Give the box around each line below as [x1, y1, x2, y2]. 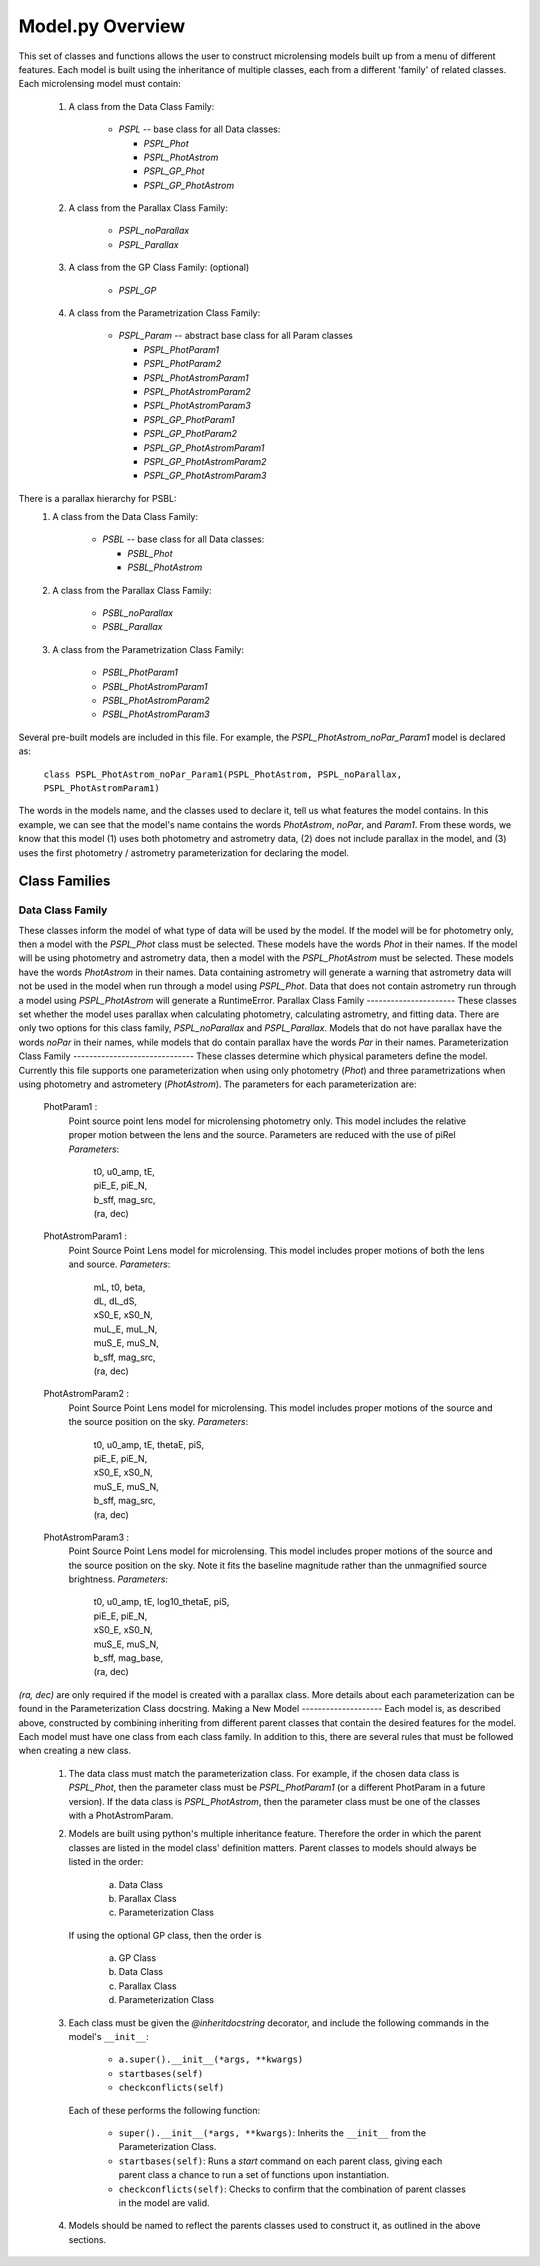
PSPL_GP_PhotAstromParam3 [143, 470, 267, 482]
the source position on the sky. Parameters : [68, 1416, 249, 1428]
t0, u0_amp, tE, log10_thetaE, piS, [93, 1596, 230, 1608]
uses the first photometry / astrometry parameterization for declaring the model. [18, 846, 350, 859]
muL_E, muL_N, [93, 1323, 158, 1335]
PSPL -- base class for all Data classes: [118, 123, 281, 135]
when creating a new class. [18, 1745, 132, 1757]
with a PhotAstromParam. [68, 1809, 174, 1821]
